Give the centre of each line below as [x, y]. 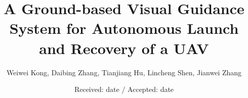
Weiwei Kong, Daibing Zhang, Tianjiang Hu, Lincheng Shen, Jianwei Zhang [124, 72]
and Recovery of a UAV [124, 48]
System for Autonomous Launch [124, 28]
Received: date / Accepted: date [124, 89]
